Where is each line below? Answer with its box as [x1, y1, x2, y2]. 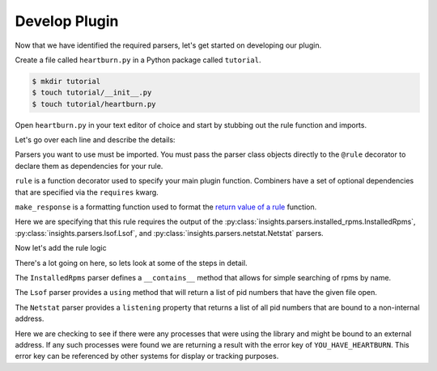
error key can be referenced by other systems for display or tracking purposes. [15, 352, 279, 361]
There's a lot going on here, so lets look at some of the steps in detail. [15, 258, 248, 268]
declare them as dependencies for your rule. [15, 161, 163, 171]
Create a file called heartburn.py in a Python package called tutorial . [15, 55, 261, 65]
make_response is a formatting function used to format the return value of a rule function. [15, 202, 317, 212]
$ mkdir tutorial [32, 77, 101, 86]
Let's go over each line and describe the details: [15, 135, 176, 145]
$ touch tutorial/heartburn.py [32, 99, 157, 108]
